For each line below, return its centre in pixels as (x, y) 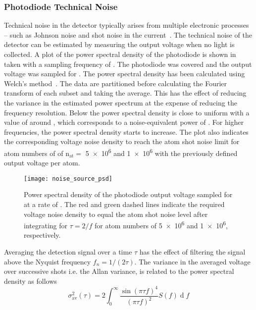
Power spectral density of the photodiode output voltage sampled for (128, 194)
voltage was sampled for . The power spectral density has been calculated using (125, 74)
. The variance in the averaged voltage (192, 261)
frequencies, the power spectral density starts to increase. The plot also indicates (126, 131)
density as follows (30, 281)
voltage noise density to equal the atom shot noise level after (116, 214)
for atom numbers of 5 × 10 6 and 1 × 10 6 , (161, 225)
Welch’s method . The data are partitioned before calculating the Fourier (116, 83)
